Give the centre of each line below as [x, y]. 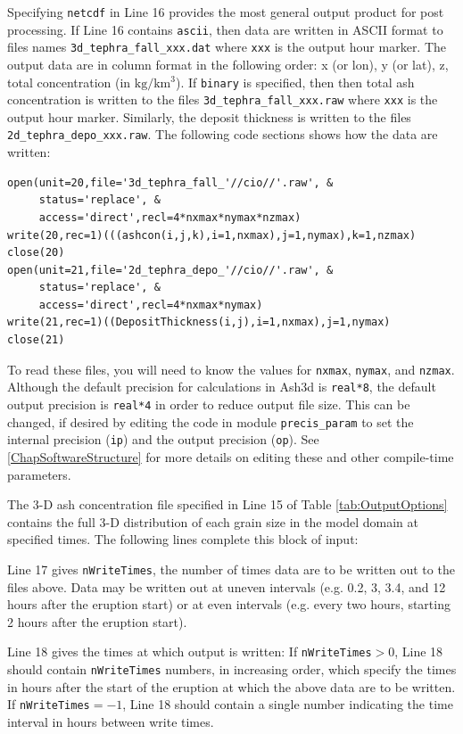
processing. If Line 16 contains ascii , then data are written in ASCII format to [225, 29]
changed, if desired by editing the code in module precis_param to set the [211, 421]
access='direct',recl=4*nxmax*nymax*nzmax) [170, 217]
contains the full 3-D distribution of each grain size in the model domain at [213, 521]
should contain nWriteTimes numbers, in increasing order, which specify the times [232, 669]
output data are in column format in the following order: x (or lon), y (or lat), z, [228, 64]
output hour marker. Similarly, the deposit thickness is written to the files [209, 116]
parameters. [39, 474]
